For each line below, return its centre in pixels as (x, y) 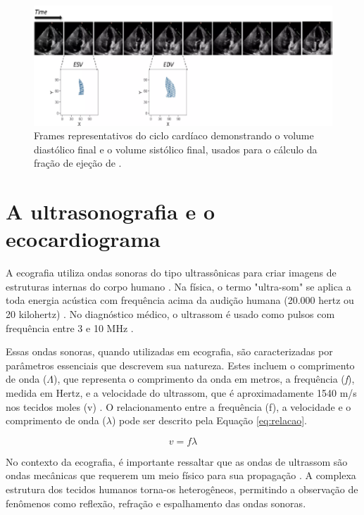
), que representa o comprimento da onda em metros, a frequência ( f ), (204, 379)
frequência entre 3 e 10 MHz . (70, 328)
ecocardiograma (83, 239)
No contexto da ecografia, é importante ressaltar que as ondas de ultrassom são (177, 461)
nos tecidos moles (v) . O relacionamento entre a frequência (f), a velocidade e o (178, 406)
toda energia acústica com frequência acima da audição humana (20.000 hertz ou (180, 300)
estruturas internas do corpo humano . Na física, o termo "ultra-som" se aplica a (178, 286)
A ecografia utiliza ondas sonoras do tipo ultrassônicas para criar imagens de (171, 273)
